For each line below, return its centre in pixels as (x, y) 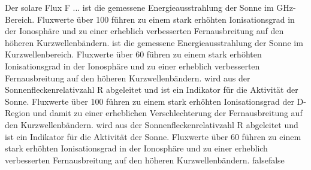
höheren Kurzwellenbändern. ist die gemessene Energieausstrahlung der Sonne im (154, 42)
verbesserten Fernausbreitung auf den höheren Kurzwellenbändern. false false (145, 160)
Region (18, 113)
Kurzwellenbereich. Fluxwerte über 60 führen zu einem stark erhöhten (133, 54)
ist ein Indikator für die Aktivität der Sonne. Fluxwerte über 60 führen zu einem (153, 136)
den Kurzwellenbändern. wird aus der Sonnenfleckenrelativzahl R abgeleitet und (152, 124)
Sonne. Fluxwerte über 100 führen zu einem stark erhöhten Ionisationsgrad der (150, 101)
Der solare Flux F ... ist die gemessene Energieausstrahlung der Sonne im (139, 7)
